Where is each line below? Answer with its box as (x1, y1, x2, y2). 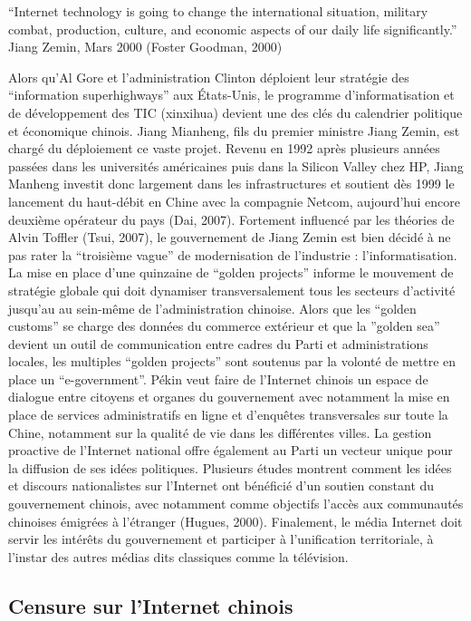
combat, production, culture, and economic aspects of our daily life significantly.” (8, 19, 457, 38)
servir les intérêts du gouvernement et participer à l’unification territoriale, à (8, 529, 434, 548)
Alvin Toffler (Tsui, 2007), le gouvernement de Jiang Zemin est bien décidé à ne (8, 228, 451, 247)
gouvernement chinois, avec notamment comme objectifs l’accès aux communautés (8, 494, 464, 513)
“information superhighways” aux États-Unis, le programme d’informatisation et (8, 85, 455, 104)
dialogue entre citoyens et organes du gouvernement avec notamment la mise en (8, 387, 450, 406)
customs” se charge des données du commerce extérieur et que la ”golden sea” (8, 316, 440, 335)
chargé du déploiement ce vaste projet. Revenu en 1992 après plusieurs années (8, 139, 440, 158)
